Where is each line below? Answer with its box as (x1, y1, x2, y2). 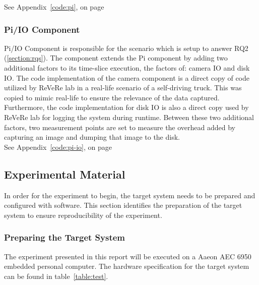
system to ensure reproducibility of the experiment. (4, 209, 162, 220)
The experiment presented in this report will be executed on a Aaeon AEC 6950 (4, 251, 251, 261)
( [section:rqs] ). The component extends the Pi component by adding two (4, 52, 228, 63)
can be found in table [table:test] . (4, 270, 108, 281)
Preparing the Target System (4, 231, 125, 244)
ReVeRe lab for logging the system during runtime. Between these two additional (4, 111, 254, 122)
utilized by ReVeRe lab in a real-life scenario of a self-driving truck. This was (4, 82, 242, 93)
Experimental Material (4, 166, 125, 182)
